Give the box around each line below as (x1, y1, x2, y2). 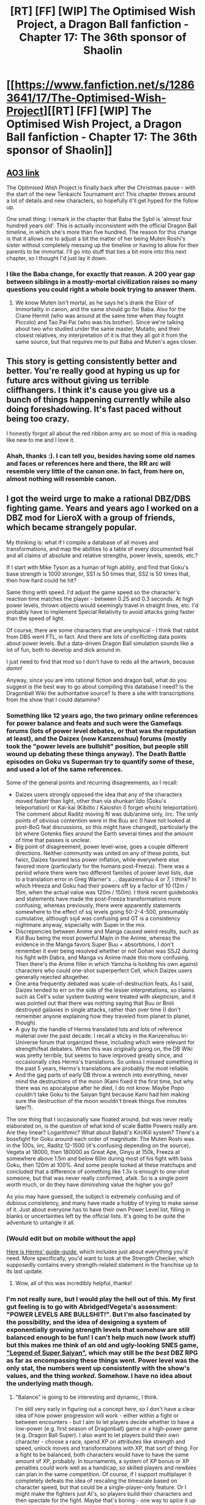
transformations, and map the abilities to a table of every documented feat (6, 545, 194, 552)
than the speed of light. (6, 614, 65, 622)
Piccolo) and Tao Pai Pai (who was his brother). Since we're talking (15, 319, 184, 326)
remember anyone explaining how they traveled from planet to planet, (15, 1013, 192, 1020)
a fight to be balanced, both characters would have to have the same (15, 1450, 189, 1458)
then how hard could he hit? (6, 576, 77, 584)
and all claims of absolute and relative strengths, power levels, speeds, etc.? (6, 551, 198, 559)
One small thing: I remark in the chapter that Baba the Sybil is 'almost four (6, 215, 192, 222)
